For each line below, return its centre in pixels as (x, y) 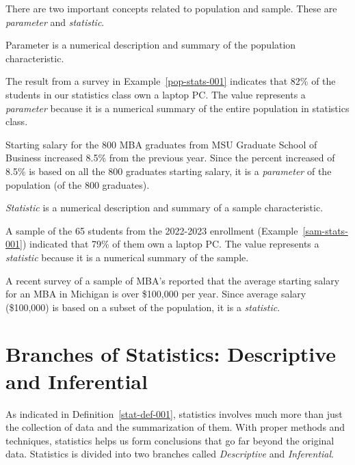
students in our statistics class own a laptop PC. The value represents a (156, 94)
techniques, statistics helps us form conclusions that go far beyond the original (170, 440)
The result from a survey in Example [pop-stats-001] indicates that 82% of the (171, 81)
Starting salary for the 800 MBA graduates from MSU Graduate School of (161, 144)
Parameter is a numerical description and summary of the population (151, 45)
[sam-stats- (325, 230)
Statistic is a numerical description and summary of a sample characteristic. (165, 208)
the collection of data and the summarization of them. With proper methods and (175, 427)
